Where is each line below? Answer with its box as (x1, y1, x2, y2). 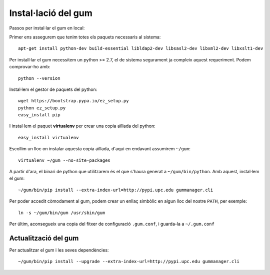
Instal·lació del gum (9, 7, 92, 18)
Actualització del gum (9, 234, 79, 242)
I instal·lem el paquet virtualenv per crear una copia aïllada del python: (9, 123, 156, 129)
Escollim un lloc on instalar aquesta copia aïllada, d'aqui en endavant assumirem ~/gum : (9, 146, 191, 152)
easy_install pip (18, 112, 60, 118)
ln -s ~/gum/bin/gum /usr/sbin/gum (18, 210, 105, 216)
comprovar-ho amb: (9, 64, 50, 70)
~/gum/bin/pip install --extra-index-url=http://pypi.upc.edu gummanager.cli (18, 187, 213, 193)
